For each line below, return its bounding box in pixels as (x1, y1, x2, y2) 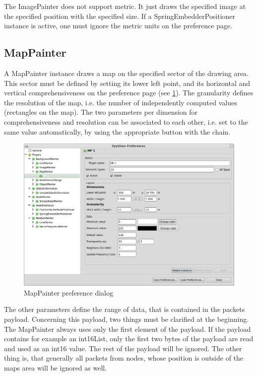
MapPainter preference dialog (24, 287, 113, 298)
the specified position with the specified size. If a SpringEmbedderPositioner (4, 10, 236, 21)
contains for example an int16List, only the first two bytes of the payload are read (4, 333, 254, 344)
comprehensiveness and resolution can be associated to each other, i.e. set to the (4, 116, 248, 127)
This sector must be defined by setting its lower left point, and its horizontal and (4, 77, 251, 88)
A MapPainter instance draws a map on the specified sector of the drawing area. (4, 68, 249, 78)
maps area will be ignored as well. (4, 363, 107, 373)
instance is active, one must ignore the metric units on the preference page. (4, 20, 233, 31)
